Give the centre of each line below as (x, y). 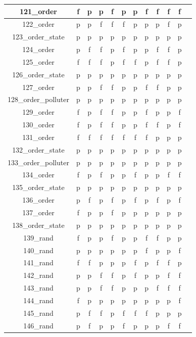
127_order (38, 87)
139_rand (38, 237)
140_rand (38, 250)
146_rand (38, 325)
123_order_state (38, 37)
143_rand (38, 288)
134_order (38, 175)
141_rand (38, 262)
